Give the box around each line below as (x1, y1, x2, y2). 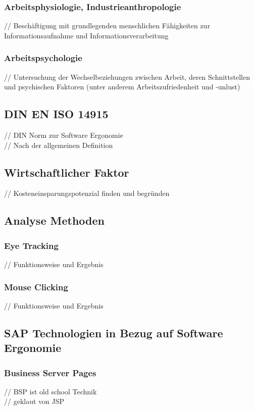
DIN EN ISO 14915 (4, 106, 109, 122)
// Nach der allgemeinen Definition (4, 139, 113, 150)
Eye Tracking (4, 239, 59, 251)
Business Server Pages (4, 366, 96, 379)
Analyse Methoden (4, 213, 105, 228)
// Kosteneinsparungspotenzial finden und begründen (4, 188, 170, 198)
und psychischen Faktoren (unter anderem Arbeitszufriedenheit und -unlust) (4, 81, 240, 92)
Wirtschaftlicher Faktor (4, 164, 129, 180)
